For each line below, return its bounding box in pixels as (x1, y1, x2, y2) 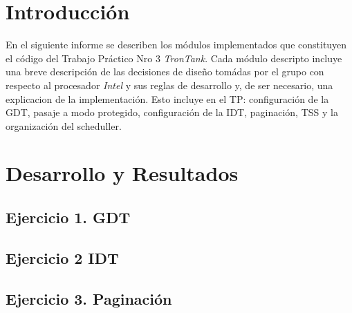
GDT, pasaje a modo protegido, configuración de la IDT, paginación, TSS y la (6, 105, 338, 120)
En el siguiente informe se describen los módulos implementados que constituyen (6, 37, 347, 52)
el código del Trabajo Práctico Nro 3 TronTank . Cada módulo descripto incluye (6, 50, 342, 65)
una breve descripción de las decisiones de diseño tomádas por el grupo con (6, 64, 324, 79)
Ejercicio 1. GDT (6, 207, 131, 228)
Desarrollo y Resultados (6, 159, 239, 187)
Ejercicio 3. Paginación (6, 287, 172, 309)
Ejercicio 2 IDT (6, 247, 119, 268)
